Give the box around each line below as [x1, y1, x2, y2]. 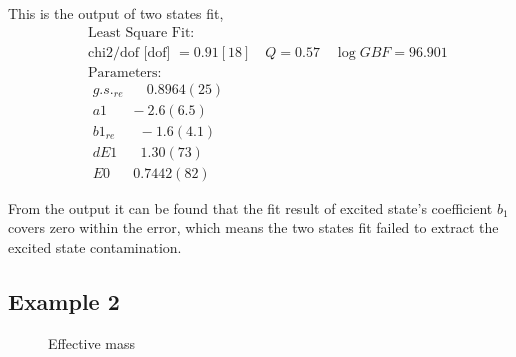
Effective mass [48, 332, 136, 353]
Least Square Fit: [87, 25, 195, 40]
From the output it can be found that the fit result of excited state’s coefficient [8, 197, 493, 218]
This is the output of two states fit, [8, 3, 224, 23]
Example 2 [8, 286, 120, 317]
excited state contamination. [8, 237, 182, 258]
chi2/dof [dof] [87, 45, 171, 60]
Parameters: [87, 65, 162, 80]
